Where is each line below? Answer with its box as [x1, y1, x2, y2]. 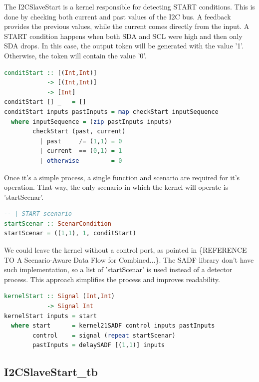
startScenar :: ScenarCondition [4, 220, 111, 227]
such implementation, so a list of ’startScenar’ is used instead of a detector [4, 264, 233, 275]
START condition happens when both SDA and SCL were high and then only [4, 30, 243, 41]
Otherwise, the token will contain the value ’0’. [4, 50, 147, 60]
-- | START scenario [4, 210, 72, 218]
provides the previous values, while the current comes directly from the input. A [4, 21, 250, 31]
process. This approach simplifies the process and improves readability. [4, 274, 220, 284]
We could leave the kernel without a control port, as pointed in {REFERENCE [4, 245, 247, 255]
